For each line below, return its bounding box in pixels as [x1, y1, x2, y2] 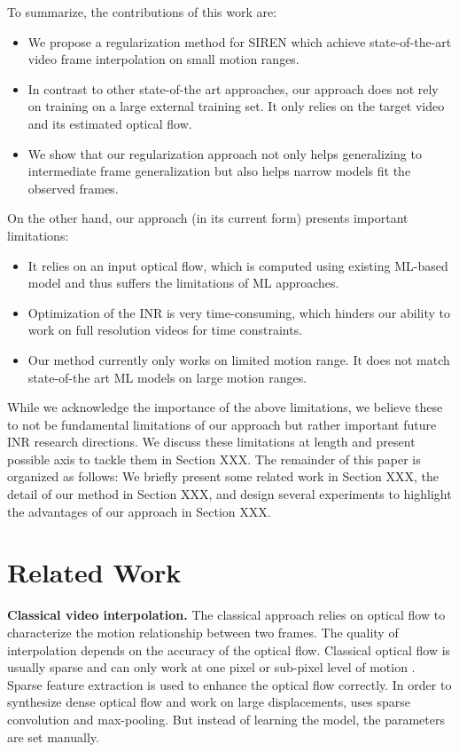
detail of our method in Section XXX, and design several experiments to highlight [7, 485, 452, 503]
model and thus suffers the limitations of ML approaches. [27, 273, 339, 292]
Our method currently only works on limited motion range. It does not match [27, 350, 450, 368]
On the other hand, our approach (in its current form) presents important [7, 209, 408, 227]
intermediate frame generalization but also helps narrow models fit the [27, 162, 411, 180]
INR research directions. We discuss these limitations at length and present [7, 432, 416, 451]
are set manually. [7, 727, 99, 746]
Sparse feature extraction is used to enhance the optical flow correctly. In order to [7, 675, 452, 693]
